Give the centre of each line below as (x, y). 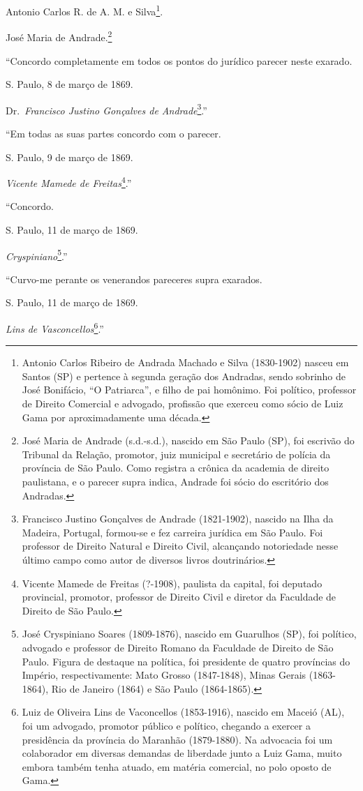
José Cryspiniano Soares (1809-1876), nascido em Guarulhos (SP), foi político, (189, 634)
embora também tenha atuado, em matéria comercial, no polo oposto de (177, 766)
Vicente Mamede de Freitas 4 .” (69, 182)
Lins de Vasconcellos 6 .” (55, 327)
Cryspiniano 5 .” (37, 255)
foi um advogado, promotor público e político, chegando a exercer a (166, 725)
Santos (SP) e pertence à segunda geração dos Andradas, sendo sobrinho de (184, 376)
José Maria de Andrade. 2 (59, 36)
